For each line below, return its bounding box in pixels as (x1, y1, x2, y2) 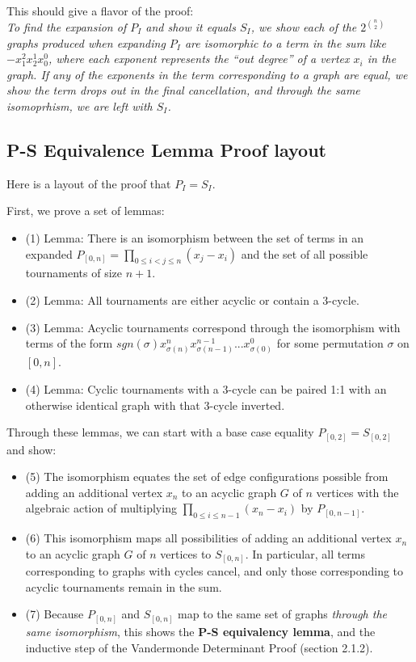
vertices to (160, 545, 212, 562)
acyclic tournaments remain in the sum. (25, 578, 222, 595)
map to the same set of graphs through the (178, 605, 388, 622)
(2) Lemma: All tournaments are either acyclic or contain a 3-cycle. (25, 291, 359, 308)
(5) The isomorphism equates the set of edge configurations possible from (25, 468, 389, 485)
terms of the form (25, 335, 113, 352)
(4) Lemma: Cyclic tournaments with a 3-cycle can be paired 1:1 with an (25, 380, 387, 397)
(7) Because (25, 605, 84, 622)
